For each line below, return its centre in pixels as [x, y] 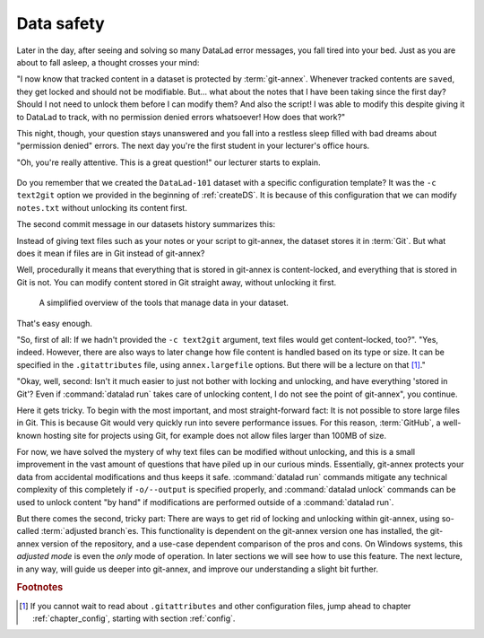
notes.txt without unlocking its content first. [102, 207]
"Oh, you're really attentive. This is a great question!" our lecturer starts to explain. [169, 162]
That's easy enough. [55, 323]
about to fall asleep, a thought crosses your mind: [108, 62]
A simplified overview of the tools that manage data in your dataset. [164, 303]
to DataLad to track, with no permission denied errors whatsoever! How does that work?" [181, 117]
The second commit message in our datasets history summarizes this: [146, 224]
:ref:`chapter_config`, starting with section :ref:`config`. [134, 618]
